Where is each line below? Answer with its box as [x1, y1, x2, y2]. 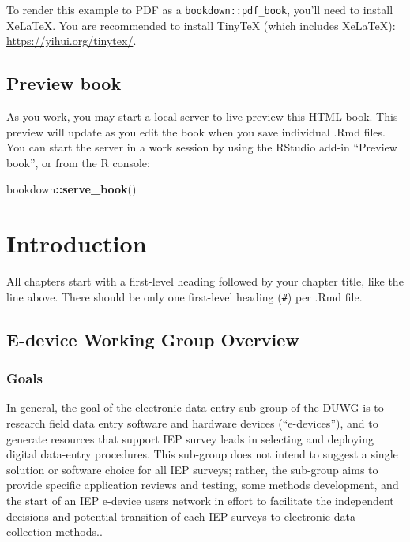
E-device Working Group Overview [6, 327, 299, 351]
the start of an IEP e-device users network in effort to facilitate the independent [6, 492, 394, 508]
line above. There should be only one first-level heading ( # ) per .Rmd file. [6, 288, 363, 305]
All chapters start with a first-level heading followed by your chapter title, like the [6, 273, 404, 290]
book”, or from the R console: [6, 154, 150, 170]
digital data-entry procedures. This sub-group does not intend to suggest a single [6, 446, 398, 462]
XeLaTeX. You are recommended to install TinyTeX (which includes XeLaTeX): [6, 17, 396, 33]
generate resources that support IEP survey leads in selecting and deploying [6, 430, 374, 447]
